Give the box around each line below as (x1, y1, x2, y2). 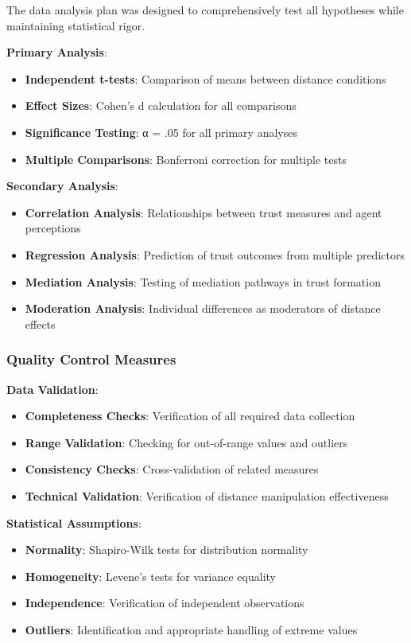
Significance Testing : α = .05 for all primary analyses (25, 123, 297, 140)
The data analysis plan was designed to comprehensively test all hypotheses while (6, 2, 404, 18)
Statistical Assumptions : (6, 514, 142, 531)
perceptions (25, 220, 81, 236)
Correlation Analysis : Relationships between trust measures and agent (25, 204, 382, 220)
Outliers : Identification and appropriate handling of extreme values (25, 621, 358, 637)
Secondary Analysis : (6, 177, 118, 194)
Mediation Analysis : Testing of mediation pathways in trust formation (25, 273, 381, 290)
